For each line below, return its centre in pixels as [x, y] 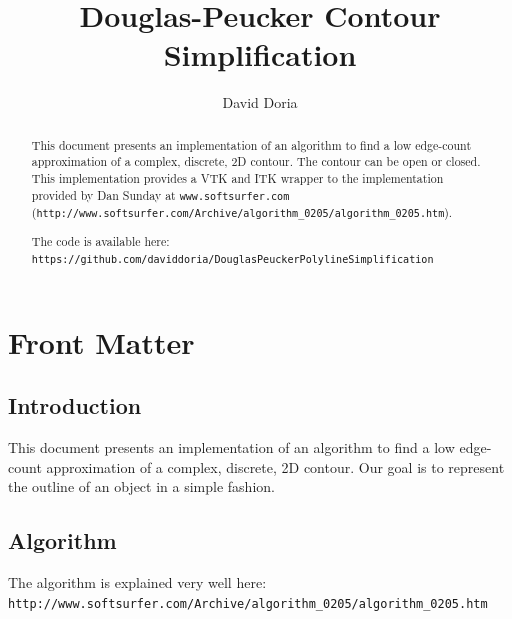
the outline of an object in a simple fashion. [141, 486]
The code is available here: [100, 240]
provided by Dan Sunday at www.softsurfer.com [160, 194]
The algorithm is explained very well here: [137, 582]
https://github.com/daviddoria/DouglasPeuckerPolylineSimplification [232, 259]
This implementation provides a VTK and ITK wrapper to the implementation [237, 178]
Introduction [75, 405]
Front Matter [101, 341]
